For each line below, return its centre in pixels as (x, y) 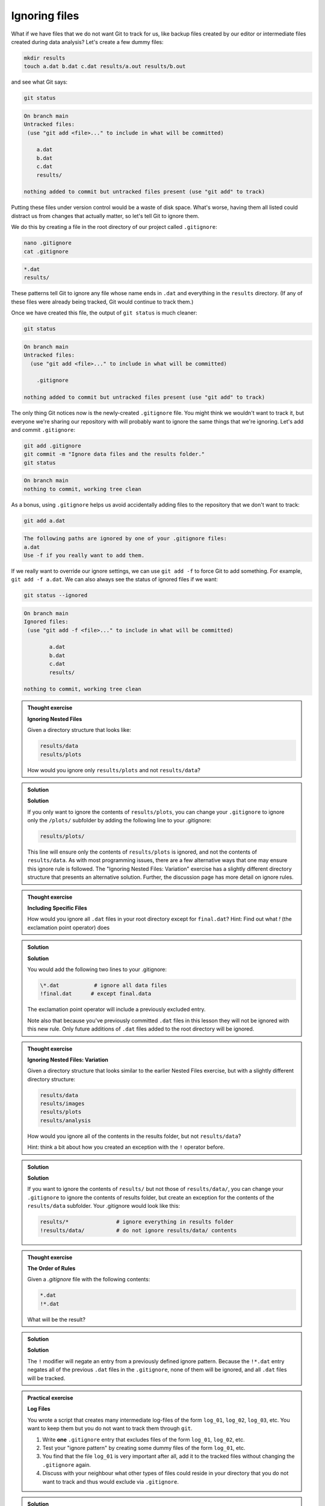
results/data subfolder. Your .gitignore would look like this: (104, 1206)
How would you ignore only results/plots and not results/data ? (114, 770)
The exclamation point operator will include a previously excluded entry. (116, 1010)
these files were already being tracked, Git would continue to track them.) (102, 302)
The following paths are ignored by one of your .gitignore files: (125, 539)
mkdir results (45, 58)
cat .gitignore (46, 251)
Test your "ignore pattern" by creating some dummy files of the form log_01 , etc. (144, 1448)
